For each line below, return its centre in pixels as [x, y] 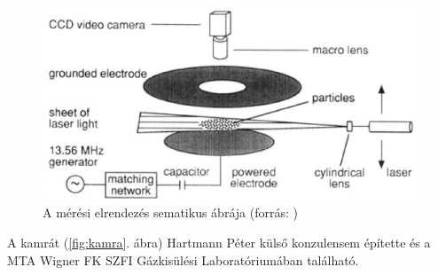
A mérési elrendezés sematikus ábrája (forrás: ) [170, 212]
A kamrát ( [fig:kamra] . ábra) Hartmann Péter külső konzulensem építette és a [219, 242]
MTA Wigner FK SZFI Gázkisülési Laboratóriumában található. [183, 259]
